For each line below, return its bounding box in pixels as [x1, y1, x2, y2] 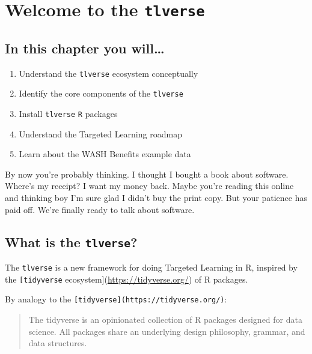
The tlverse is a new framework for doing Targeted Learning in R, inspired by [5, 261, 298, 274]
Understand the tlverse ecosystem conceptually [19, 67, 198, 79]
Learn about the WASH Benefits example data [19, 148, 191, 160]
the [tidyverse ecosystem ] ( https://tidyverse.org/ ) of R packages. [5, 272, 248, 285]
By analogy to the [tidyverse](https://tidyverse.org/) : [5, 293, 227, 305]
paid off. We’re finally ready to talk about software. [5, 203, 195, 215]
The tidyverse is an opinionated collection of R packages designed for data [28, 313, 302, 325]
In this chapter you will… [5, 38, 165, 57]
